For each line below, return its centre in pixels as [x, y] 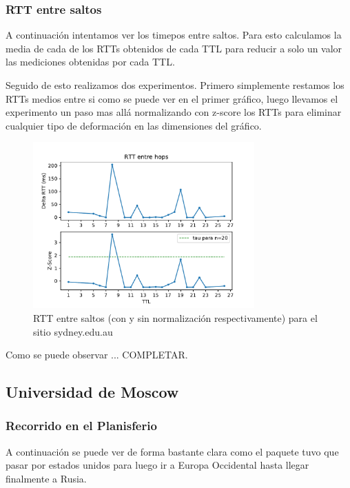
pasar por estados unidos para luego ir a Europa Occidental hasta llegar [157, 465]
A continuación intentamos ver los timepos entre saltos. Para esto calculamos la [174, 35]
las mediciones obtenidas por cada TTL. [90, 62]
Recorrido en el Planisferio [81, 426]
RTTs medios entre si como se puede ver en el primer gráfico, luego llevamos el [172, 98]
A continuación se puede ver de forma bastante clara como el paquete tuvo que [172, 451]
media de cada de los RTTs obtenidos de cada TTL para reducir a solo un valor [174, 48]
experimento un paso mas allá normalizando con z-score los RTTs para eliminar [174, 112]
